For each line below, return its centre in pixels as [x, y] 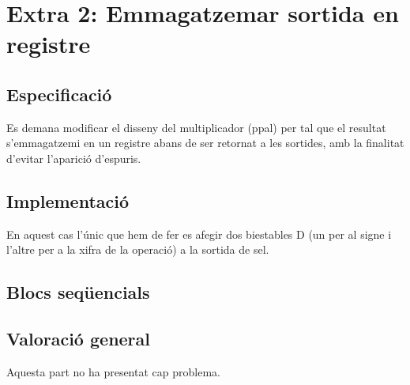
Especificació [59, 94]
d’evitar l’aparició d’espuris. [74, 158]
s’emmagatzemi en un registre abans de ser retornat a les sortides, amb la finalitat [205, 143]
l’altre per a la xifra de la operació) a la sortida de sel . [138, 249]
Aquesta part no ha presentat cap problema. [113, 371]
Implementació [68, 200]
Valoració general [79, 339]
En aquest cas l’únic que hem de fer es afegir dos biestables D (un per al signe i [199, 234]
